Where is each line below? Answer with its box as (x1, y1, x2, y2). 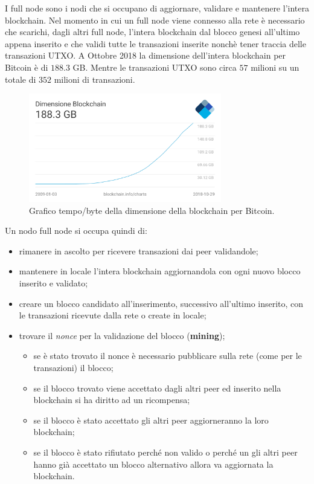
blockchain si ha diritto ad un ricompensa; (33, 393, 190, 406)
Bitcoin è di (5, 60, 48, 73)
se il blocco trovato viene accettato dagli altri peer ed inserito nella (33, 381, 281, 394)
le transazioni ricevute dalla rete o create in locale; (19, 309, 207, 321)
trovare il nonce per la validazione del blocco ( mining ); (19, 329, 225, 341)
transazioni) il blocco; (33, 361, 114, 373)
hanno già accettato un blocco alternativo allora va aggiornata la (33, 457, 274, 470)
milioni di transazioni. (54, 73, 135, 85)
